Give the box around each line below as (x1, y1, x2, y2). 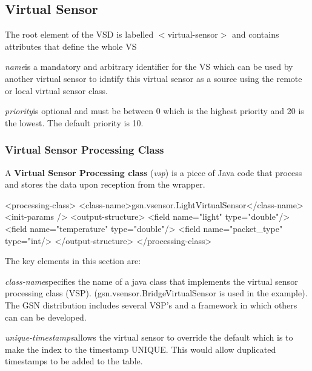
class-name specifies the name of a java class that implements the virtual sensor (5, 274, 298, 287)
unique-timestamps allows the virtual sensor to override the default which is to (5, 331, 293, 344)
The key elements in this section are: (5, 254, 141, 267)
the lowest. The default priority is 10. (5, 116, 144, 129)
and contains (232, 28, 279, 41)
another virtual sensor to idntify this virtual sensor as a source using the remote (5, 72, 302, 84)
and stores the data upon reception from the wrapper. (5, 178, 205, 191)
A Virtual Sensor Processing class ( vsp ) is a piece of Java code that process (5, 166, 302, 179)
